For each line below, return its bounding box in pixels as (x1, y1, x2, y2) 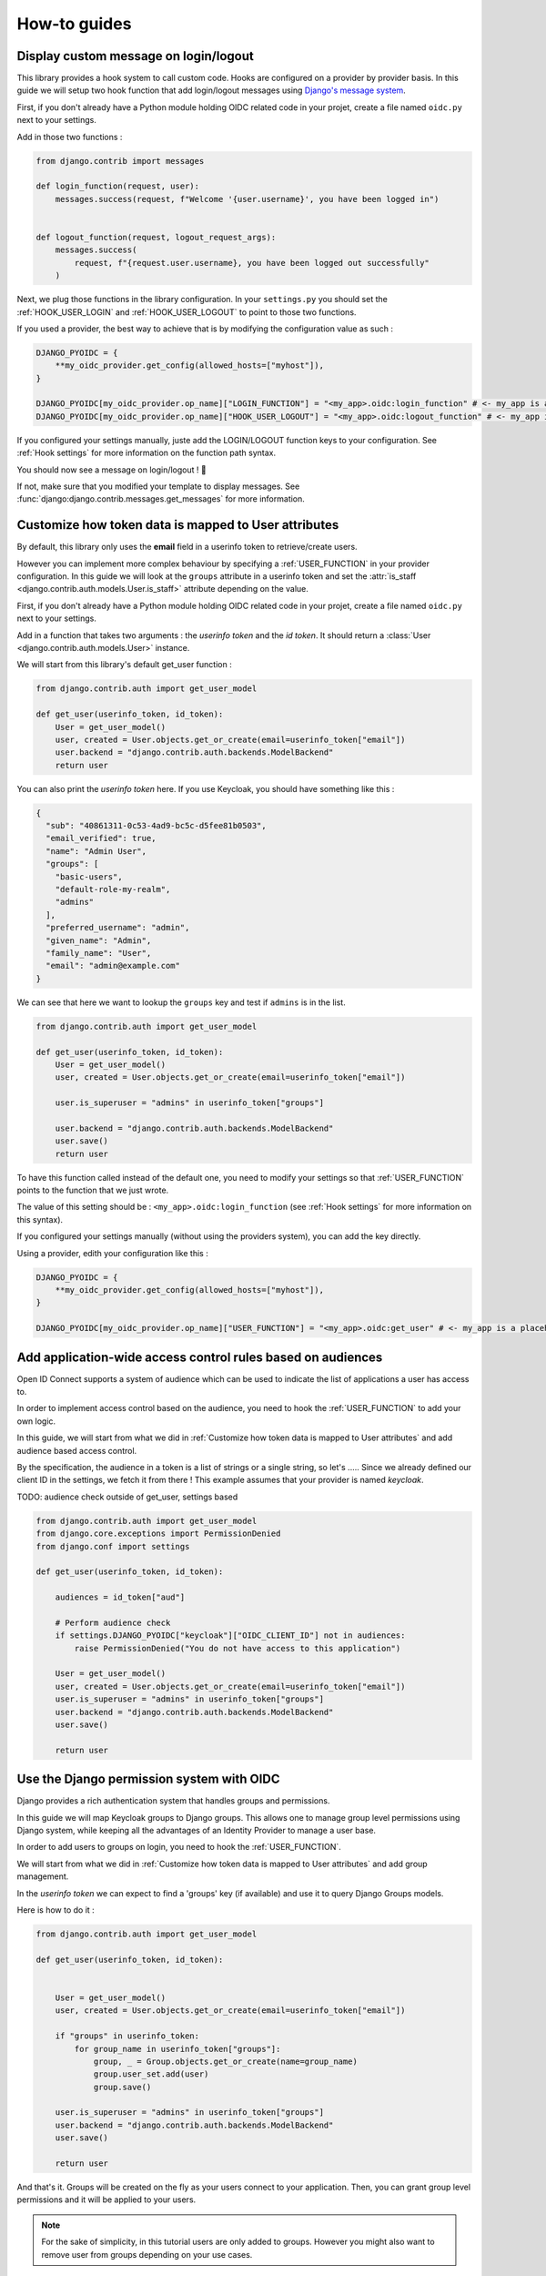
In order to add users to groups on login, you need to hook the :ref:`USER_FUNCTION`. (16, 1842, 341, 1853)
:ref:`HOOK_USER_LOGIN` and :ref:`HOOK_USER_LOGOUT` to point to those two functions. (16, 306, 357, 318)
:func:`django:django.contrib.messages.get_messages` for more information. (16, 493, 305, 504)
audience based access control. (16, 1445, 137, 1456)
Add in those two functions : (16, 131, 123, 142)
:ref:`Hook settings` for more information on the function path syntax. (16, 447, 277, 459)
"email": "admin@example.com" (45, 960, 181, 971)
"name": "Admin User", (45, 846, 147, 856)
